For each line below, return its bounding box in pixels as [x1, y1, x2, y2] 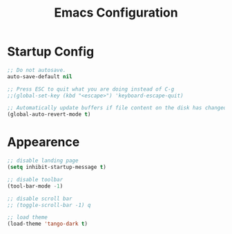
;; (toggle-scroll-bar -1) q [7, 201, 91, 208]
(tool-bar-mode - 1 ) [7, 182, 64, 190]
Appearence [7, 134, 80, 150]
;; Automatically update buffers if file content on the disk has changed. [7, 105, 230, 111]
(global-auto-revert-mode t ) [7, 111, 91, 118]
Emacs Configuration [54, 5, 178, 21]
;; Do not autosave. [7, 66, 67, 73]
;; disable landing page [7, 157, 79, 164]
